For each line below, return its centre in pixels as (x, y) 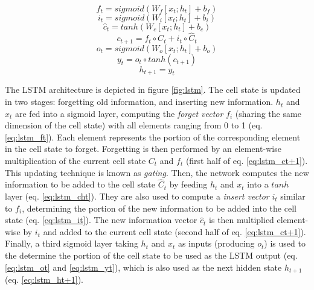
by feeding (188, 184)
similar (293, 196)
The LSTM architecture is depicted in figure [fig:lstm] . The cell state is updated (153, 90)
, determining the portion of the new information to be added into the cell (159, 208)
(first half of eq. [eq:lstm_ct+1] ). (247, 161)
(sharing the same (268, 113)
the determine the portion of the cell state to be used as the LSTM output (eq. (151, 255)
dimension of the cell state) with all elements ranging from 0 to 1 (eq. (134, 125)
